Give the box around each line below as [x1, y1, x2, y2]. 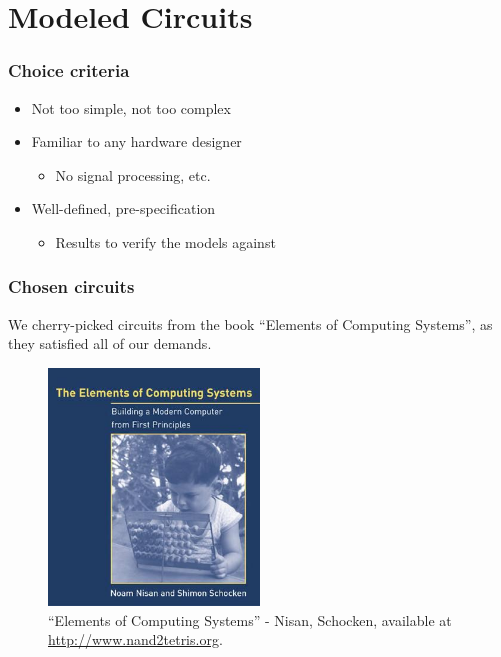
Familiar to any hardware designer [31, 131, 242, 152]
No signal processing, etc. [55, 164, 211, 185]
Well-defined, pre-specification [31, 198, 216, 219]
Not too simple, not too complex [31, 97, 231, 118]
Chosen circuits [8, 274, 135, 299]
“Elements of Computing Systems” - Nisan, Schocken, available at [48, 609, 452, 630]
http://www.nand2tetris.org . [48, 629, 223, 650]
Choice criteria [8, 58, 130, 83]
